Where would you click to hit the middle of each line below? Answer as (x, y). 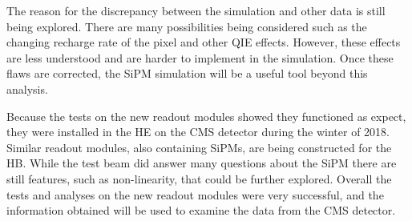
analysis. (27, 88)
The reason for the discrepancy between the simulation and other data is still (196, 10)
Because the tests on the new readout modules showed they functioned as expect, (206, 116)
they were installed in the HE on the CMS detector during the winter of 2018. (198, 132)
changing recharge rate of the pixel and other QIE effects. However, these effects (204, 42)
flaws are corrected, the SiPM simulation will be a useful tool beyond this (187, 73)
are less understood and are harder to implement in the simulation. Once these (200, 57)
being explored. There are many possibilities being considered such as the (187, 26)
